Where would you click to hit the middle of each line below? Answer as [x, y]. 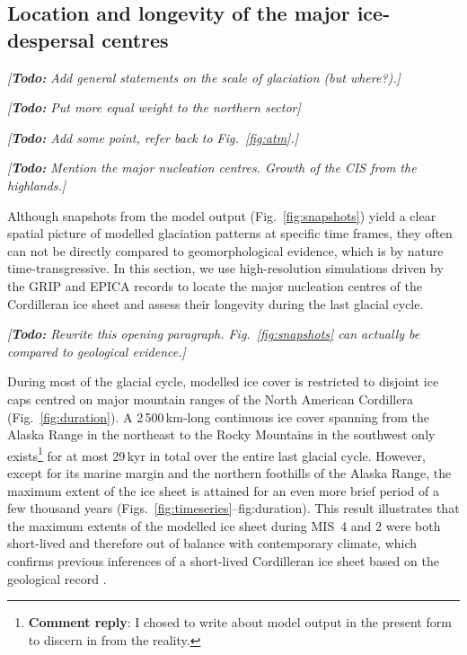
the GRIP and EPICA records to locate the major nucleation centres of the [215, 285]
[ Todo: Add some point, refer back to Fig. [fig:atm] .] [153, 137]
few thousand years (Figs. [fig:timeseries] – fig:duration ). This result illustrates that [233, 508]
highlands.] [37, 185]
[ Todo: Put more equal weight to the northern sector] [154, 107]
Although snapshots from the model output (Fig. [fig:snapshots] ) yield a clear [222, 215]
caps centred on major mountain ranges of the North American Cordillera [210, 398]
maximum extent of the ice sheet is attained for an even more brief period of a [223, 490]
